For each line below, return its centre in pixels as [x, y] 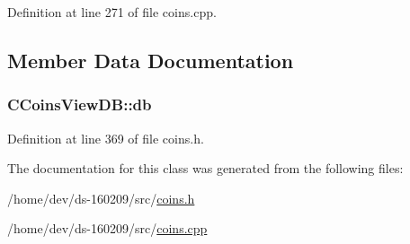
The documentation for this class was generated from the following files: [205, 168]
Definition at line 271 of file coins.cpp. [112, 12]
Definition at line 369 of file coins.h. [106, 138]
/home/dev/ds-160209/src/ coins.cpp [107, 228]
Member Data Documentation [151, 60]
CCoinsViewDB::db [80, 105]
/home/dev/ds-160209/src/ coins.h [101, 198]
